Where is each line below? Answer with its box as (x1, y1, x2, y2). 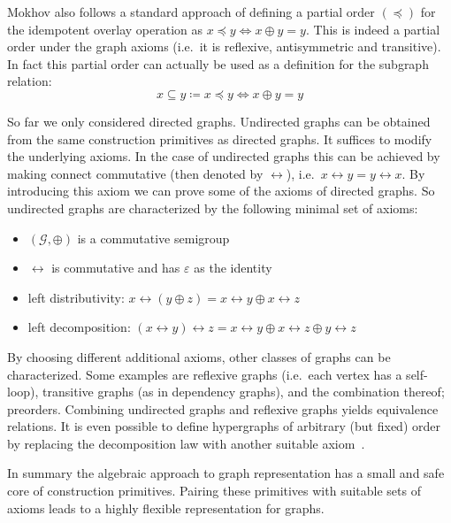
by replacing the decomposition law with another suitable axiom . (7, 434, 365, 452)
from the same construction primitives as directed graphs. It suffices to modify (7, 129, 432, 148)
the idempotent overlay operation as (7, 19, 203, 38)
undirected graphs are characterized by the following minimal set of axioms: (7, 198, 418, 217)
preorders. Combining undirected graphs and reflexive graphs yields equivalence (7, 399, 439, 418)
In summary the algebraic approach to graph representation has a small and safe (7, 464, 445, 482)
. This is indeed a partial (305, 19, 440, 38)
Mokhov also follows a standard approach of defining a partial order (7, 3, 375, 20)
